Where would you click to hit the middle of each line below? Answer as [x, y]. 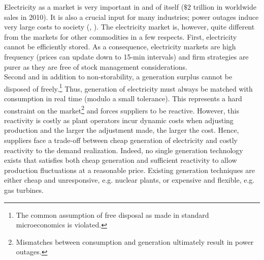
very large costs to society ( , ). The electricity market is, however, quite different [129, 27]
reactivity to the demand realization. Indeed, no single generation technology [124, 150]
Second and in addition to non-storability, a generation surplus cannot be [118, 77]
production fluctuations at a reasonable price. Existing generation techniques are [129, 170]
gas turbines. [24, 190]
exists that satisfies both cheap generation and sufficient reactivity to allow [121, 160]
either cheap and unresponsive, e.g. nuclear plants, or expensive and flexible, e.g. [129, 180]
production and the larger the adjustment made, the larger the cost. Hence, [122, 130]
